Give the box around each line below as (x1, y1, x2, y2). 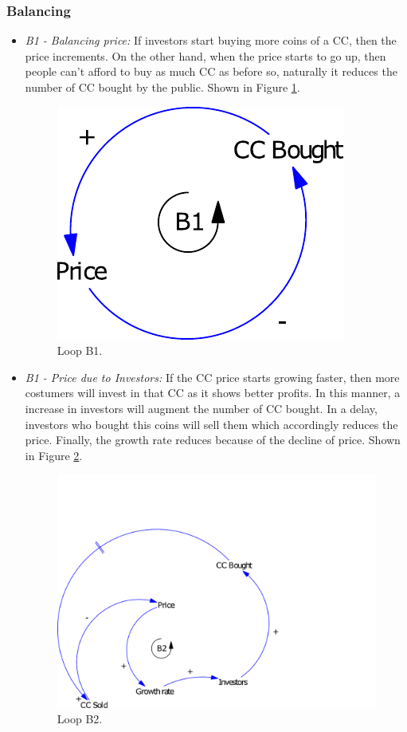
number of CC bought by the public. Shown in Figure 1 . (25, 79, 300, 95)
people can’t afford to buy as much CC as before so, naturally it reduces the (25, 63, 397, 80)
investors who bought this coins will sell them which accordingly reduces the (25, 415, 398, 432)
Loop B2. (57, 710, 103, 727)
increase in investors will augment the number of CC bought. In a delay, (25, 399, 378, 416)
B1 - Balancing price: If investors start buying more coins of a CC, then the (25, 32, 397, 49)
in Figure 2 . (25, 447, 83, 463)
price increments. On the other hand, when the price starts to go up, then (25, 47, 386, 64)
